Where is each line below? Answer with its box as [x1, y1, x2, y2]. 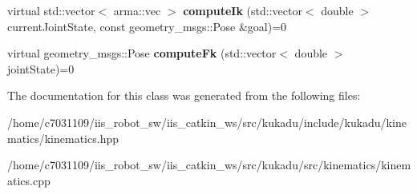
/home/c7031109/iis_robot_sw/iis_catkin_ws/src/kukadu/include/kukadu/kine [7, 113, 407, 130]
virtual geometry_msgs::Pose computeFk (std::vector [7, 45, 277, 61]
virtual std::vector [7, 2, 95, 18]
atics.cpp [7, 172, 51, 188]
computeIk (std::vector [183, 2, 302, 18]
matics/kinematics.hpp [7, 129, 119, 146]
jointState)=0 [7, 60, 75, 77]
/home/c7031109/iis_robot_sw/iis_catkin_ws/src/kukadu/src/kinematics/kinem [7, 156, 411, 173]
